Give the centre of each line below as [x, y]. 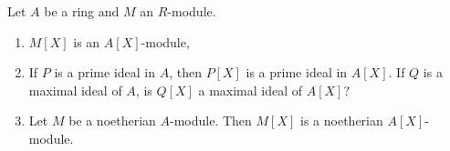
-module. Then [211, 121]
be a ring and [82, 11]
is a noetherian [342, 121]
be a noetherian [112, 121]
